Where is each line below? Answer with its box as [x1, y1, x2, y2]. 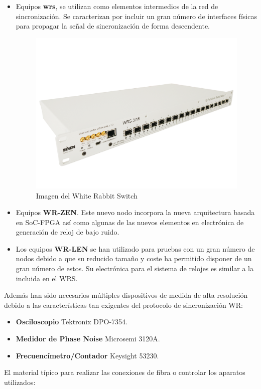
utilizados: [4, 376, 36, 387]
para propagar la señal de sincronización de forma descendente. [16, 21, 210, 31]
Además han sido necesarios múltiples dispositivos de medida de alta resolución [4, 290, 248, 300]
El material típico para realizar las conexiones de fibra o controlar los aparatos [4, 367, 245, 377]
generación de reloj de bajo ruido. [16, 227, 119, 237]
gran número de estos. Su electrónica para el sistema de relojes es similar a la [16, 263, 253, 274]
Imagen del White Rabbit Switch [36, 190, 138, 201]
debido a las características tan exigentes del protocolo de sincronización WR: [4, 299, 243, 310]
